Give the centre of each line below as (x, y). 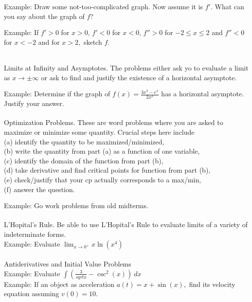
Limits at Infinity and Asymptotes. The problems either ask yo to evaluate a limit (126, 67)
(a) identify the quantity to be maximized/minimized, (84, 141)
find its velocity (212, 284)
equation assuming (32, 293)
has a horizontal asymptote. (203, 94)
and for (49, 42)
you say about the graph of (44, 16)
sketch (93, 42)
